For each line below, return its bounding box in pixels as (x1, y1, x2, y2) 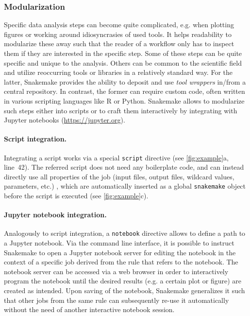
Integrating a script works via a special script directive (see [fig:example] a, (4, 152, 229, 162)
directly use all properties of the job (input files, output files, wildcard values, (4, 171, 234, 181)
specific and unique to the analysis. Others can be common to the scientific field (4, 57, 242, 68)
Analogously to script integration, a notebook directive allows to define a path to (4, 228, 246, 238)
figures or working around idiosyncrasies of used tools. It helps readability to (4, 29, 232, 39)
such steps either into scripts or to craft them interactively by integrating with (4, 105, 237, 115)
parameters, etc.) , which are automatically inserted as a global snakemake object (4, 181, 246, 191)
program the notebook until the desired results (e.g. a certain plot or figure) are (4, 276, 242, 286)
